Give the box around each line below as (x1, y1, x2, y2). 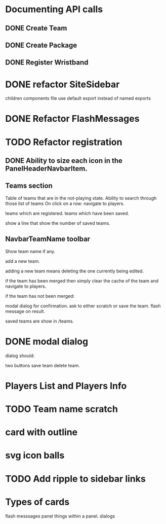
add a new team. (5, 258, 40, 264)
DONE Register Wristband (5, 58, 89, 67)
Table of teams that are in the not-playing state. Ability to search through (5, 195, 157, 201)
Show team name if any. (5, 248, 56, 254)
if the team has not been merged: (5, 293, 75, 299)
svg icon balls (5, 450, 65, 461)
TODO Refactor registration (5, 136, 122, 148)
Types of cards (5, 496, 70, 508)
